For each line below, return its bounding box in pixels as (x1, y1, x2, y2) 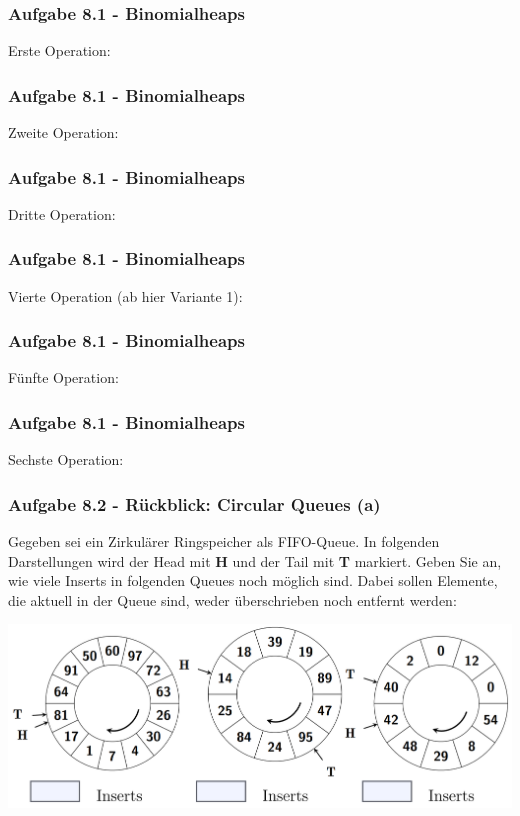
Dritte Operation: (8, 203, 116, 224)
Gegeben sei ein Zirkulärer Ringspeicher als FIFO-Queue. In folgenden (8, 531, 440, 552)
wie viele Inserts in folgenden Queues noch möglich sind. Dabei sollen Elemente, (8, 570, 498, 591)
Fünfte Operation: (8, 367, 119, 388)
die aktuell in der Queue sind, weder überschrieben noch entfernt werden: (8, 589, 457, 610)
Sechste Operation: (8, 449, 124, 470)
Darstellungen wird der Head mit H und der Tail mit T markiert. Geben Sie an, (8, 550, 502, 571)
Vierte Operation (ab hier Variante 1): (8, 285, 243, 306)
